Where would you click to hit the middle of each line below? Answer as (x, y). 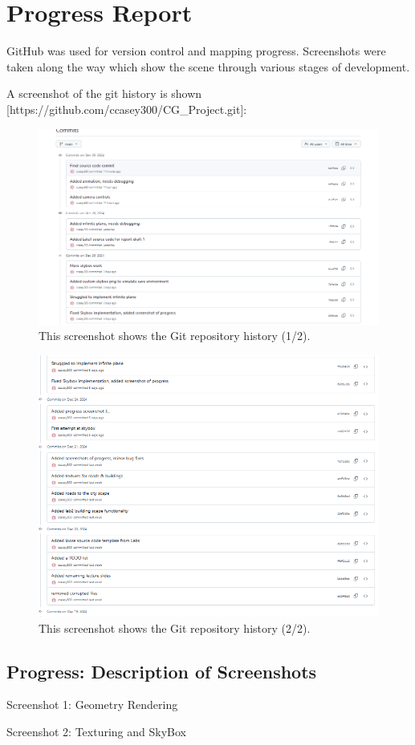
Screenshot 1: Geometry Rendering (92, 705)
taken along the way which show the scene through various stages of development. (208, 66)
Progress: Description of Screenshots (162, 671)
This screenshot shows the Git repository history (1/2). (175, 336)
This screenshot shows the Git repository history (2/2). (175, 628)
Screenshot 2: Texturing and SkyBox (96, 732)
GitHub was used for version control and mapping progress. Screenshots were (196, 51)
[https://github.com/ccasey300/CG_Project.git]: (127, 109)
